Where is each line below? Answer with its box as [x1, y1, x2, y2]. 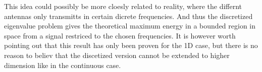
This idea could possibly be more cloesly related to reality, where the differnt [4, 1, 242, 11]
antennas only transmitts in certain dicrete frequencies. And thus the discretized [4, 10, 253, 21]
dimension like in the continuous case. [4, 59, 121, 70]
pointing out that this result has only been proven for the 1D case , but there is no [4, 40, 258, 50]
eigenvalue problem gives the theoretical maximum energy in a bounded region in [4, 20, 256, 31]
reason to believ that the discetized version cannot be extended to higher [4, 49, 230, 60]
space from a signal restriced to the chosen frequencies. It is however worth [4, 30, 236, 40]
